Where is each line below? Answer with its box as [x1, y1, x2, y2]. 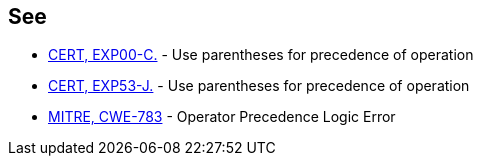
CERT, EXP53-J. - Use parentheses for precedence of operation [48, 77, 470, 95]
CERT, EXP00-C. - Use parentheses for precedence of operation [48, 46, 474, 64]
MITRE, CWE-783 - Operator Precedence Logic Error [48, 108, 396, 126]
